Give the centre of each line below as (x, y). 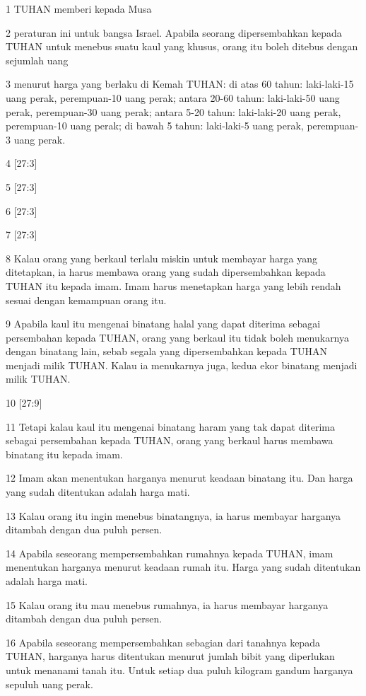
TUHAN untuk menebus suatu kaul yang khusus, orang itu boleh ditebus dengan (182, 46)
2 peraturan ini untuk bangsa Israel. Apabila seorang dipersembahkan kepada (174, 32)
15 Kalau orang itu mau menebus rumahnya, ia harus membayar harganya (167, 604)
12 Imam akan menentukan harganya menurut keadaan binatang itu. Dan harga (179, 478)
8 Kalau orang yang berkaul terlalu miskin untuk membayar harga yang (161, 258)
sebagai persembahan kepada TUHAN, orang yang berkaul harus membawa (170, 440)
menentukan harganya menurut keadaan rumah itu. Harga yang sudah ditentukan (183, 567)
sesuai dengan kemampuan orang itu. (86, 300)
